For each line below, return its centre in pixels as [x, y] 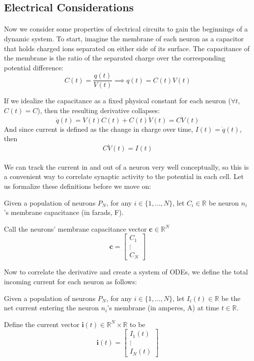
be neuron [224, 202]
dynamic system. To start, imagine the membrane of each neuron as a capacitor [124, 38]
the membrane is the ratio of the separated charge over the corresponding [115, 58]
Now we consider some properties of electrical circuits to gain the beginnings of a [126, 29]
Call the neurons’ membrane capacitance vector [75, 228]
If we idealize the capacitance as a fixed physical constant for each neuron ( [117, 101]
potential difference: [34, 67]
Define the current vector [42, 324]
